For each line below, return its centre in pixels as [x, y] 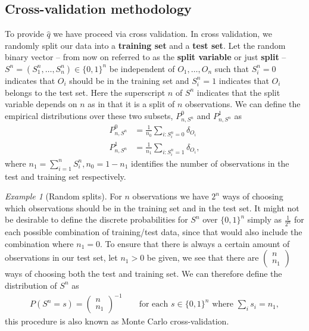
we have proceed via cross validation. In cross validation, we [163, 34]
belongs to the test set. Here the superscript [85, 92]
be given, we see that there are [203, 257]
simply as [265, 219]
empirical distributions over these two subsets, [89, 115]
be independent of [142, 68]
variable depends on [41, 104]
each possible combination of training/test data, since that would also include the [154, 232]
